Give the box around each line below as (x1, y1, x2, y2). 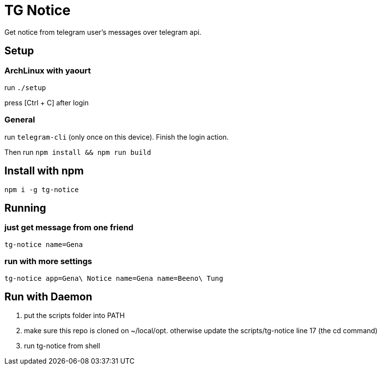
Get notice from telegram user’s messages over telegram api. (4, 27, 202, 36)
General (4, 115, 35, 125)
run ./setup (4, 83, 46, 92)
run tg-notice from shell (24, 342, 100, 350)
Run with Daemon (4, 290, 93, 303)
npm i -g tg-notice (4, 185, 79, 194)
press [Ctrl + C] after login (4, 98, 89, 107)
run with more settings (4, 256, 93, 267)
